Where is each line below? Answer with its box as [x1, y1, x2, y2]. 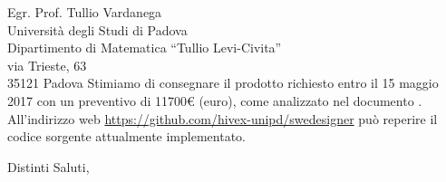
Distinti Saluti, [7, 157, 90, 176]
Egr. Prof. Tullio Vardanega [7, 3, 162, 21]
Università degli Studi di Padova [7, 20, 188, 39]
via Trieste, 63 [7, 55, 87, 74]
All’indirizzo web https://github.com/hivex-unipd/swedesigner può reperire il [7, 109, 438, 128]
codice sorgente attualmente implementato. [7, 127, 246, 146]
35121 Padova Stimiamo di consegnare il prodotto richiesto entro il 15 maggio [7, 73, 439, 92]
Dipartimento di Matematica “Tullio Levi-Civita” [7, 38, 282, 57]
